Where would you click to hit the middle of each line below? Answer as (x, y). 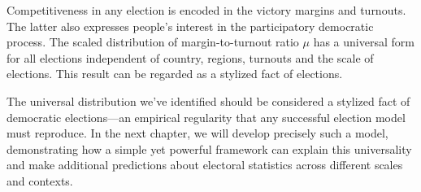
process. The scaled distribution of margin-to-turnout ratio (153, 42)
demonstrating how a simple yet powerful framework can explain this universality (209, 148)
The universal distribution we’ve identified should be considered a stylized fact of (208, 100)
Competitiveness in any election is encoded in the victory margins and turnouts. (206, 10)
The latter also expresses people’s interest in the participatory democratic (190, 26)
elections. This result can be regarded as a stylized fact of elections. (175, 74)
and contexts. (40, 180)
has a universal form (364, 42)
